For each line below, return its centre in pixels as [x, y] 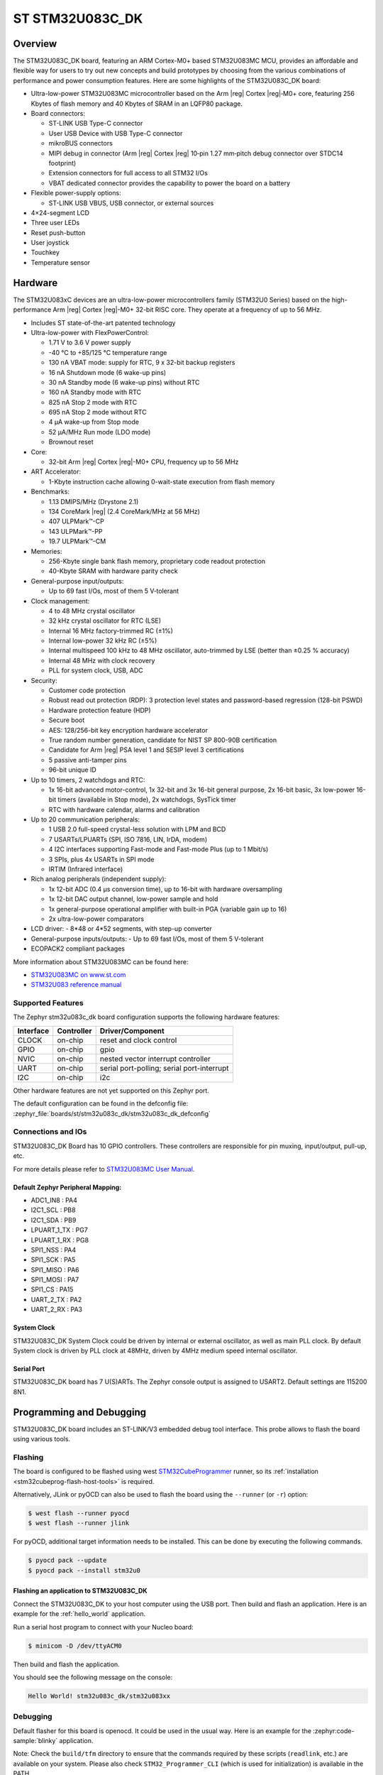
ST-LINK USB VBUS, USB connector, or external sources [131, 203]
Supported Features [49, 1003]
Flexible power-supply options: [76, 193]
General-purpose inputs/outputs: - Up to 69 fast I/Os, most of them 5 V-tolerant [147, 939]
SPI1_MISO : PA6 [55, 1269]
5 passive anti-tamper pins [88, 760]
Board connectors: [58, 114]
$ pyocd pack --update [67, 1561]
